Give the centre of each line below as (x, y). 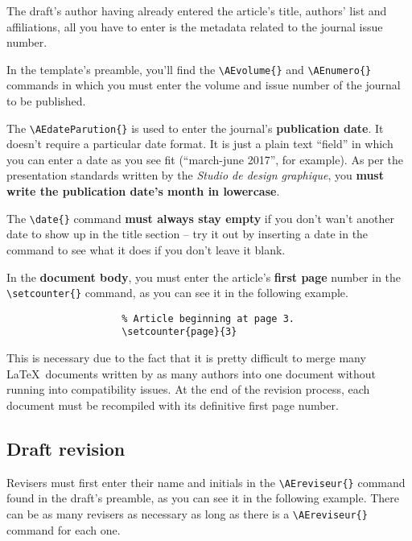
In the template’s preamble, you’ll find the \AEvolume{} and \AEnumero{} (189, 69)
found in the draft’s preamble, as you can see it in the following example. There (203, 498)
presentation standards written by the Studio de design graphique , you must (195, 175)
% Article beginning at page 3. (208, 318)
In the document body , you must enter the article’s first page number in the (204, 277)
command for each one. (64, 529)
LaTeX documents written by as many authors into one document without (192, 373)
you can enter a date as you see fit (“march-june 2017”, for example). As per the (205, 159)
